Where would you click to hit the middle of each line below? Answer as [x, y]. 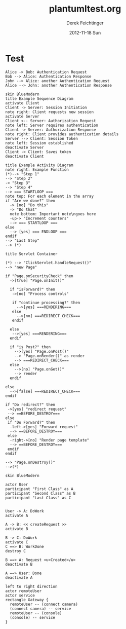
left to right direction [31, 586]
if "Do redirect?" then [30, 404]
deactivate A [19, 578]
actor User [17, 485]
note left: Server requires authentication [52, 125]
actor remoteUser [24, 591]
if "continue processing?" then [46, 303]
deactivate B [19, 564]
